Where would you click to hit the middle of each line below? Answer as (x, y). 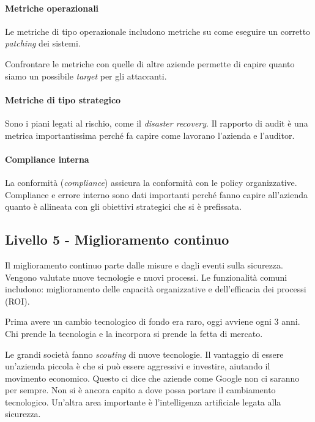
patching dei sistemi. (43, 43)
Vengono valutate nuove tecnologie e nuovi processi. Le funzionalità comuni (146, 277)
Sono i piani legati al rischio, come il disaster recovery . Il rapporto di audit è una (157, 123)
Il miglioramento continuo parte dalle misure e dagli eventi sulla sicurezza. (144, 265)
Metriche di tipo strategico (63, 99)
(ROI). (17, 301)
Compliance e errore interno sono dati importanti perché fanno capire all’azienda (157, 194)
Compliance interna (47, 159)
